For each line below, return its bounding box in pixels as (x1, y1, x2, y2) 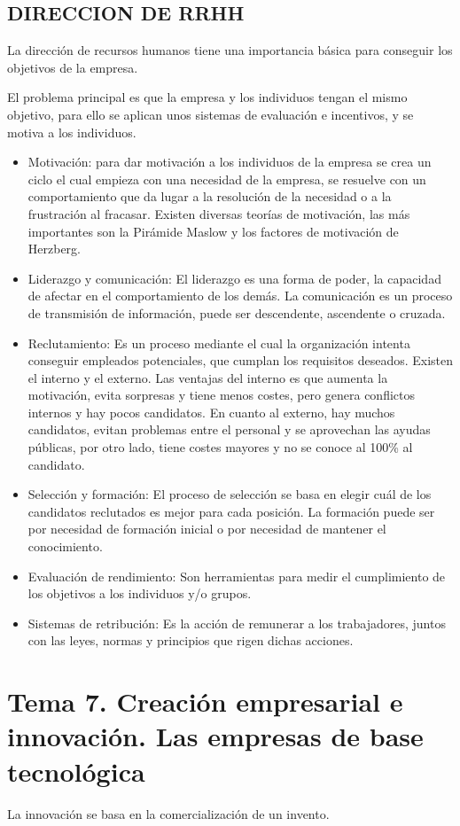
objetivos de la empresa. (7, 58, 138, 76)
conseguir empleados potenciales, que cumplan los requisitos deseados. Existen (27, 351, 454, 370)
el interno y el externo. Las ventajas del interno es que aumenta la (27, 368, 388, 386)
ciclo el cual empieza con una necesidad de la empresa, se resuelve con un (27, 169, 426, 188)
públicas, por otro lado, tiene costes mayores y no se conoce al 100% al (27, 438, 413, 456)
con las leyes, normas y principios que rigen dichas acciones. (27, 631, 354, 650)
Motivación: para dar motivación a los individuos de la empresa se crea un (27, 152, 432, 171)
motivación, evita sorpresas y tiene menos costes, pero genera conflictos (27, 386, 415, 404)
